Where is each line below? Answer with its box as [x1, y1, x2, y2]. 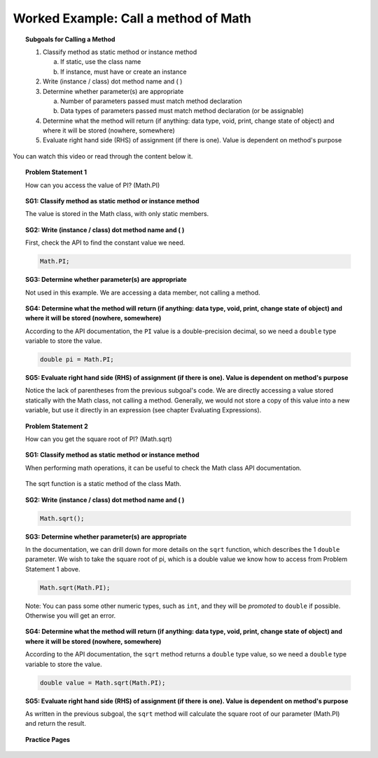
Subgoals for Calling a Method [25, 35, 115, 43]
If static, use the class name [60, 57, 141, 66]
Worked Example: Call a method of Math [13, 11, 252, 26]
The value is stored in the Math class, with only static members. [25, 210, 209, 218]
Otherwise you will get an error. [25, 611, 116, 620]
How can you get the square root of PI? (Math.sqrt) [25, 435, 173, 443]
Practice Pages [25, 735, 70, 743]
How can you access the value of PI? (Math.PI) [25, 181, 160, 189]
